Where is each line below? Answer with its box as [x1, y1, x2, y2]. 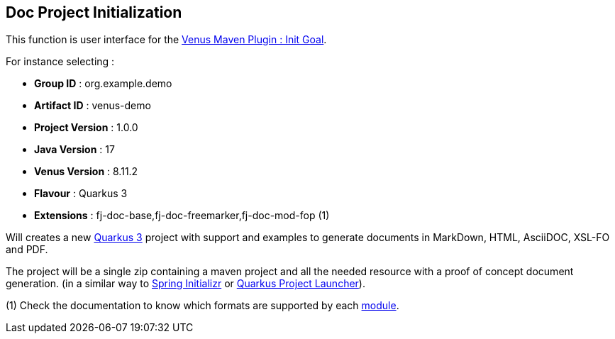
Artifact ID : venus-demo [34, 99, 151, 112]
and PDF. [6, 243, 48, 256]
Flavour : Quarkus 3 [34, 187, 128, 200]
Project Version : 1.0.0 [34, 121, 138, 134]
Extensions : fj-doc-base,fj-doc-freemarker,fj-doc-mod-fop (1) [34, 209, 330, 222]
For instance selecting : [6, 55, 115, 68]
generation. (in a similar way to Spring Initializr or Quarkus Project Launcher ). [6, 277, 365, 290]
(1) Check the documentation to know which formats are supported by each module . [6, 299, 399, 312]
